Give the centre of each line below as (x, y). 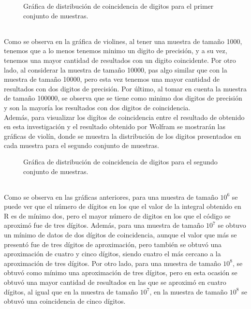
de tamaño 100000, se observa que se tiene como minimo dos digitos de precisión (123, 98)
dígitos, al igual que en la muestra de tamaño (71, 291)
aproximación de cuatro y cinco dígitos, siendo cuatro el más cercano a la (112, 254)
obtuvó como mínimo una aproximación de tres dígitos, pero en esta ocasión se (121, 272)
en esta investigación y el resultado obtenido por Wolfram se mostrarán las (115, 126)
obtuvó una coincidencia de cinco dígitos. (65, 301)
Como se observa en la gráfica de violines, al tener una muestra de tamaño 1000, (123, 41)
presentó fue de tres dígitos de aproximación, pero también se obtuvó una (113, 244)
